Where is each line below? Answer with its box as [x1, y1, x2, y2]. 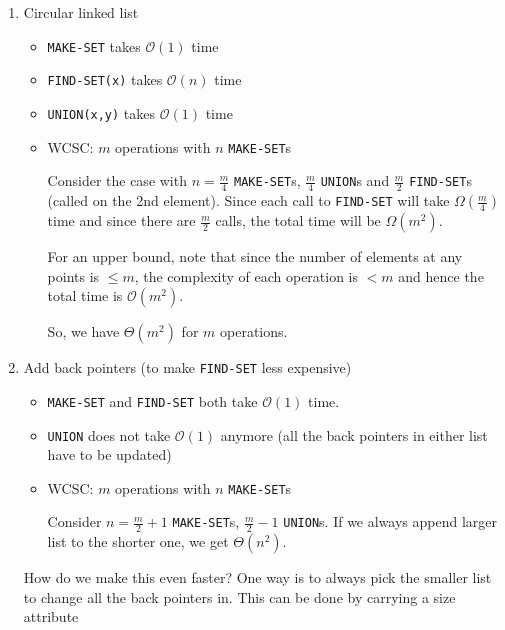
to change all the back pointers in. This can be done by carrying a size [23, 586, 456, 607]
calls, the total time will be [215, 210, 381, 231]
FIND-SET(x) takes [47, 69, 163, 90]
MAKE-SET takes [47, 35, 141, 56]
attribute [23, 606, 79, 627]
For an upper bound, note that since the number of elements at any [47, 246, 463, 267]
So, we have [47, 321, 120, 342]
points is [47, 265, 100, 286]
